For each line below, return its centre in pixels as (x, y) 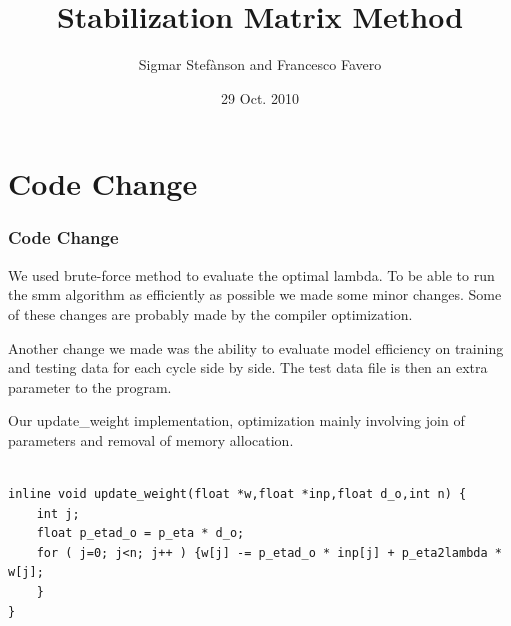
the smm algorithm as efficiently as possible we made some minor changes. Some (255, 294)
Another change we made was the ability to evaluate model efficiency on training (256, 347)
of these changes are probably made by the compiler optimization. (210, 313)
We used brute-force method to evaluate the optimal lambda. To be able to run (251, 274)
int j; (58, 513)
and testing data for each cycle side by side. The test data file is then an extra (248, 367)
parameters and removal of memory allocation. (151, 439)
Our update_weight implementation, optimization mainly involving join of (236, 420)
